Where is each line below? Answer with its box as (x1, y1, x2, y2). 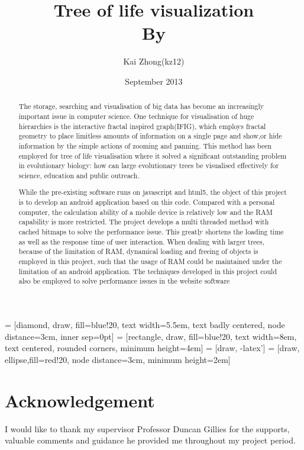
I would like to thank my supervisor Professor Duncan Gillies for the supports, (5, 422, 290, 435)
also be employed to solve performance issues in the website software (18, 276, 230, 286)
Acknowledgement (5, 388, 155, 412)
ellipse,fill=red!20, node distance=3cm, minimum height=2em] (5, 353, 231, 365)
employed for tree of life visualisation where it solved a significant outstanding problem (18, 150, 287, 160)
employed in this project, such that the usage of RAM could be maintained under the (18, 256, 282, 266)
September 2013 (125, 75, 183, 87)
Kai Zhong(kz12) (123, 55, 185, 67)
